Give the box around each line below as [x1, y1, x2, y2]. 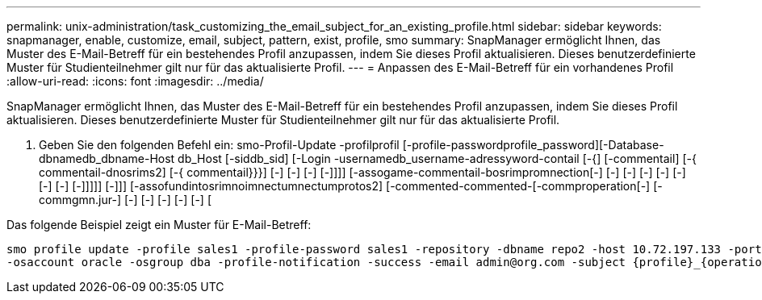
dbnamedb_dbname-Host [39, 152, 175, 165]
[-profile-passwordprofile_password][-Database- [402, 138, 664, 152]
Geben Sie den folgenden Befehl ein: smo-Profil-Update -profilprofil [39, 138, 400, 152]
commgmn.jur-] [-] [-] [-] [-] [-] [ [39, 193, 211, 206]
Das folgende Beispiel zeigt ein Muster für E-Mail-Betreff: [6, 218, 312, 231]
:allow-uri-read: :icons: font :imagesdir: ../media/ [6, 74, 264, 88]
